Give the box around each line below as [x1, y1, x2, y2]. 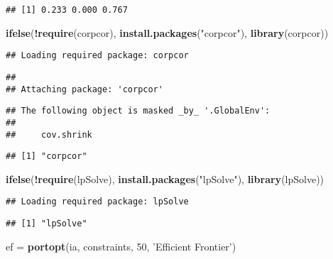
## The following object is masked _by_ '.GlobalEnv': [6, 106, 271, 116]
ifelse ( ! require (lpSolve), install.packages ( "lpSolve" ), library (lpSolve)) [6, 171, 324, 186]
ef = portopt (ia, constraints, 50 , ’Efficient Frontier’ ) [6, 238, 236, 253]
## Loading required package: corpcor [6, 50, 189, 61]
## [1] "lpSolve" [6, 219, 87, 229]
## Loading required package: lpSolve [6, 197, 189, 207]
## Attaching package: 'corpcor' [6, 84, 163, 94]
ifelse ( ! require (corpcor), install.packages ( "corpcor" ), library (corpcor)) [6, 25, 329, 40]
